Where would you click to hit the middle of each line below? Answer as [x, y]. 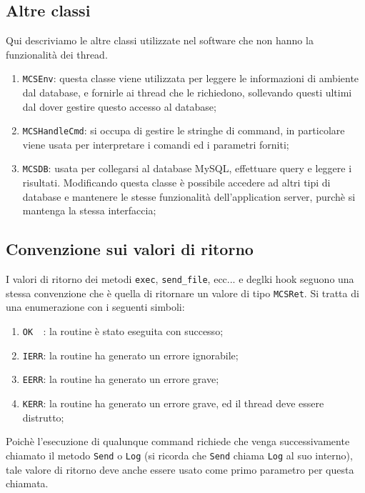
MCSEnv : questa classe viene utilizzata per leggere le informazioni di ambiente [191, 78]
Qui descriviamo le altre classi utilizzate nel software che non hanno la [160, 40]
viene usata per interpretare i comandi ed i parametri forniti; [156, 144]
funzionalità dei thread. [57, 54]
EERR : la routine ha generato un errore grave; [121, 379]
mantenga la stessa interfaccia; [89, 210]
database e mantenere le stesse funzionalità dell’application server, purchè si [189, 196]
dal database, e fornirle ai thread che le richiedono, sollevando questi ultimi [187, 93]
